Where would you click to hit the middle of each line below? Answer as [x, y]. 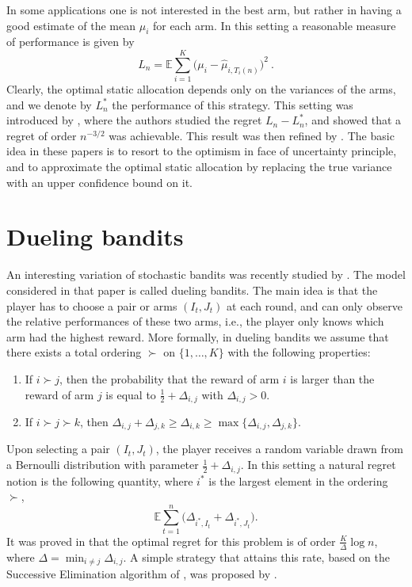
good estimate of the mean [71, 25]
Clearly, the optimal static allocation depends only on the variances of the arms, [201, 89]
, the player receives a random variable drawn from [279, 449]
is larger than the [332, 378]
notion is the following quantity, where [100, 480]
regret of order [42, 135]
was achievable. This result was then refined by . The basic [252, 135]
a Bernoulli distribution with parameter [103, 465]
